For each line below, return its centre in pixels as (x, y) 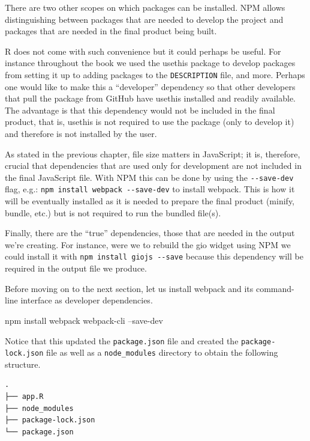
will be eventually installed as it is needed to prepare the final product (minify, (150, 201)
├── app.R (24, 397)
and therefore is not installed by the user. (81, 133)
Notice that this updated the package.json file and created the (122, 340)
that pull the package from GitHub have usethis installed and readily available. (151, 98)
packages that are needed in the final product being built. (111, 31)
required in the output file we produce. (76, 268)
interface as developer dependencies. (87, 300)
